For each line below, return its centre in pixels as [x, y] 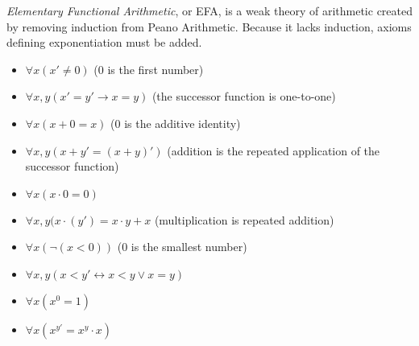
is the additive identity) [183, 123]
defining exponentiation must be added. [104, 42]
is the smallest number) [189, 247]
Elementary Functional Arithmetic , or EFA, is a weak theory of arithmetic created [209, 10]
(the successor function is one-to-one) [244, 96]
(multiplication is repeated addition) [244, 219]
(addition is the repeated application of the [274, 150]
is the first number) [156, 69]
